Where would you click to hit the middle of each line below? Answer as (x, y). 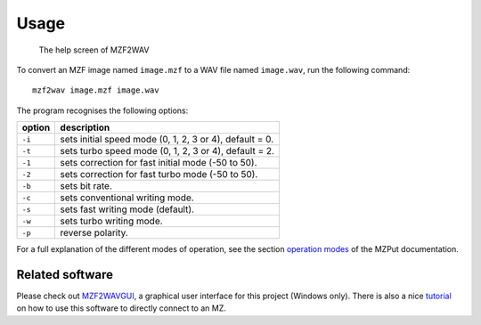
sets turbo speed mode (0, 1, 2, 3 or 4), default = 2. (167, 151)
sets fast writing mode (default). (127, 209)
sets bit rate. (86, 186)
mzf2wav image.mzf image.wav (96, 90)
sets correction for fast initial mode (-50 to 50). (159, 163)
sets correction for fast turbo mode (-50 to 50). (159, 175)
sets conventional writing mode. (127, 198)
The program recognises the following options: (102, 110)
